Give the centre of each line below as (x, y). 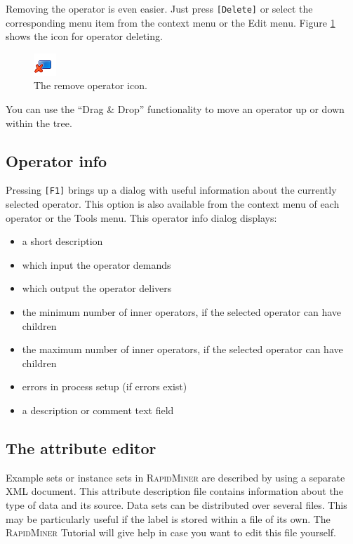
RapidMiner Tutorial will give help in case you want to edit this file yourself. (171, 532)
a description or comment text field (98, 410)
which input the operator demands (96, 264)
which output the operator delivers (97, 288)
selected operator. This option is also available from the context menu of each (173, 204)
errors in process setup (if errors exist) (105, 386)
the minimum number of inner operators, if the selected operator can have (182, 312)
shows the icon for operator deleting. (84, 36)
